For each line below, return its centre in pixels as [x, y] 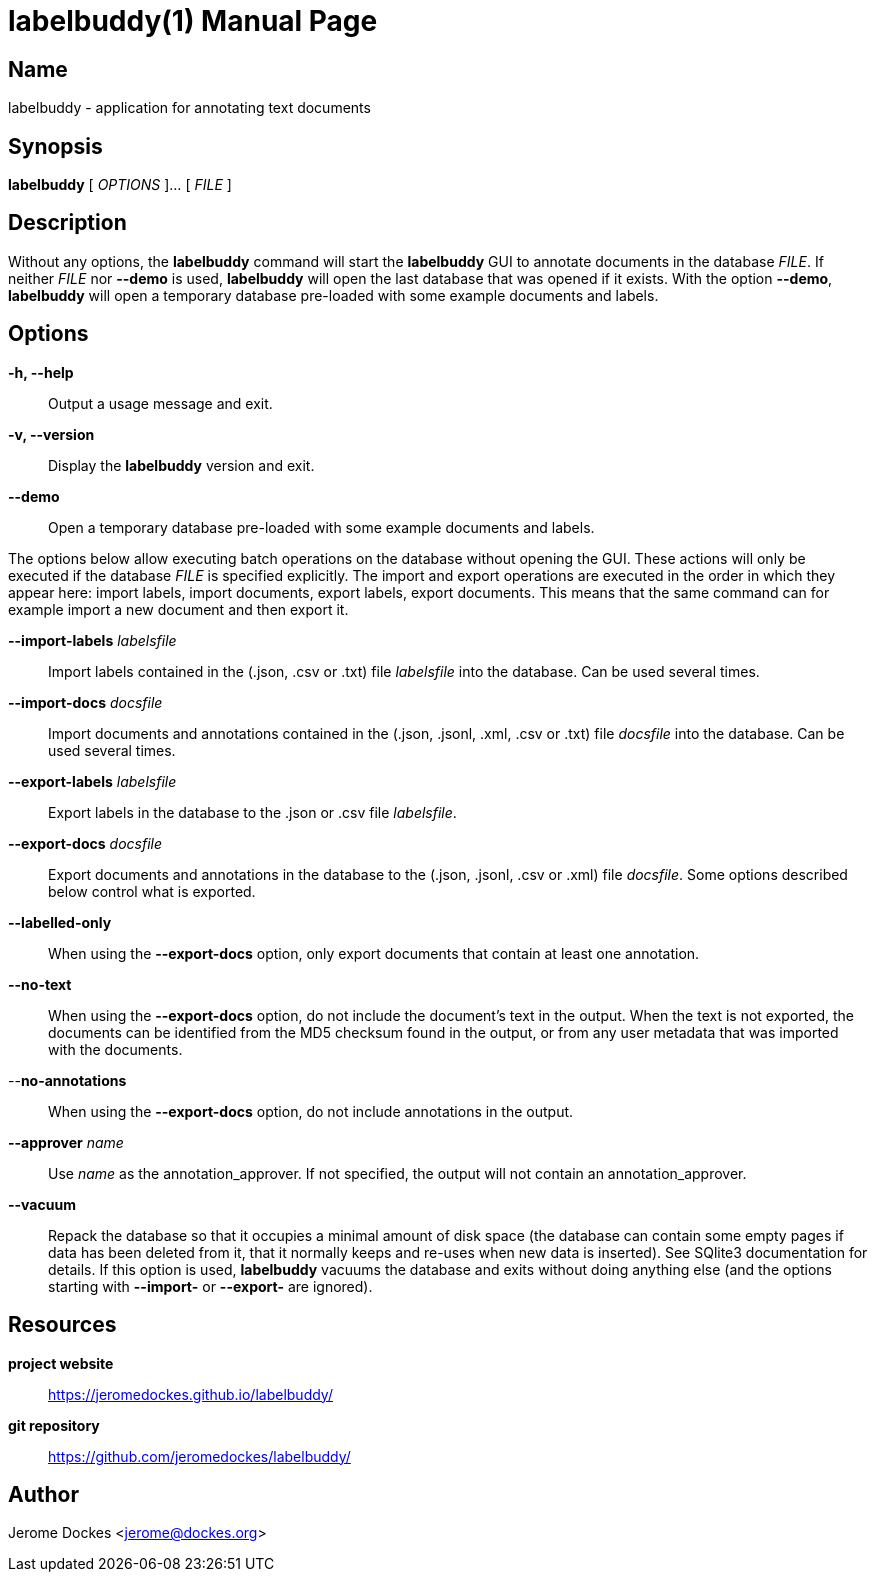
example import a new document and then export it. [178, 609]
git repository [54, 1425]
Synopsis [55, 146]
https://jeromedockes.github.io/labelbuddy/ [190, 1394]
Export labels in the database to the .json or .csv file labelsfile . [252, 812]
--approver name [66, 1142]
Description [67, 223]
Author [43, 1494]
